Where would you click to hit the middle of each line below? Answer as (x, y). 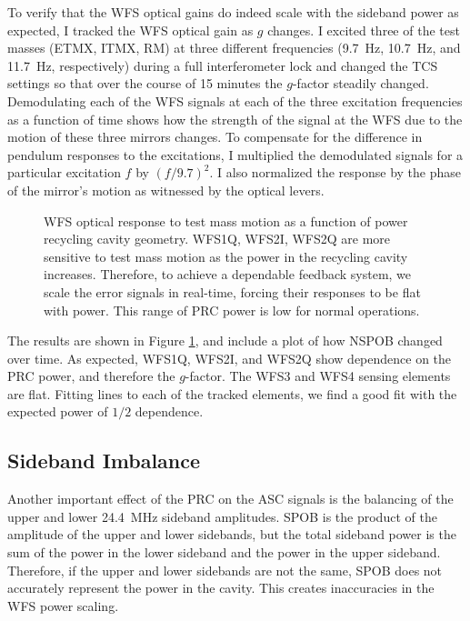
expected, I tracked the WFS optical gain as (130, 30)
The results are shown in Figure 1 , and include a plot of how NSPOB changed (225, 341)
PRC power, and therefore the (91, 376)
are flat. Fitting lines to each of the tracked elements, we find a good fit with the (232, 393)
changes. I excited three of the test (364, 30)
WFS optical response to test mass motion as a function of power (226, 220)
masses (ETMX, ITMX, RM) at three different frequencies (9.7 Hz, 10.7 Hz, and (234, 48)
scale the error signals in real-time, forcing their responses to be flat (232, 291)
